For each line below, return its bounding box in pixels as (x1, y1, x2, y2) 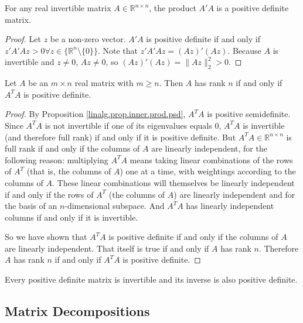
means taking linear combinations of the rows (130, 153, 293, 166)
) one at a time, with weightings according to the (120, 165, 296, 177)
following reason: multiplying (5, 153, 108, 166)
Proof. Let (5, 33, 41, 45)
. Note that (97, 44, 138, 56)
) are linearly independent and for (173, 188, 295, 200)
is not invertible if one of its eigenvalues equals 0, (45, 119, 222, 131)
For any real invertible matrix (5, 2, 111, 13)
